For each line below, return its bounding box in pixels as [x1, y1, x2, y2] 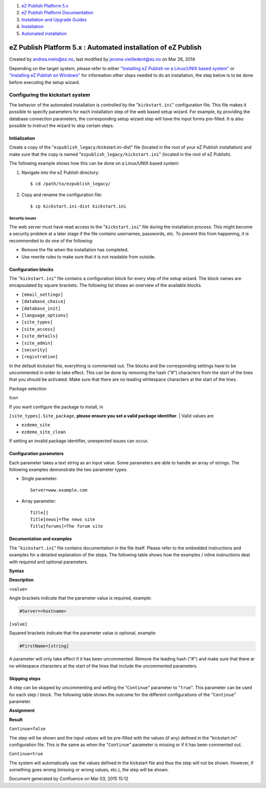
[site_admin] [21, 340, 53, 346]
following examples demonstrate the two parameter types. [9, 467, 128, 472]
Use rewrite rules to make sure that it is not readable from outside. [21, 253, 156, 259]
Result [9, 716, 23, 722]
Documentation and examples [9, 536, 72, 542]
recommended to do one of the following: [9, 238, 94, 244]
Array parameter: [21, 498, 56, 504]
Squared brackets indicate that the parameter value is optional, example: [9, 630, 157, 636]
